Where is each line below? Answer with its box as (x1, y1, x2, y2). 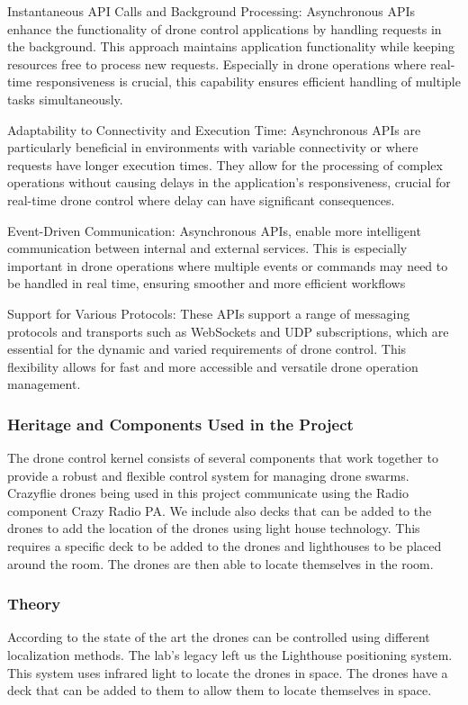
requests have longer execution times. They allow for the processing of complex (7, 155, 443, 174)
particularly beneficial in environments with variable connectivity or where (7, 138, 418, 157)
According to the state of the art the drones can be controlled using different (7, 628, 430, 646)
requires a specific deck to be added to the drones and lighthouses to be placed (7, 537, 442, 556)
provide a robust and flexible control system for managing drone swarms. (7, 465, 409, 484)
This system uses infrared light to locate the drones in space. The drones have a (7, 663, 448, 682)
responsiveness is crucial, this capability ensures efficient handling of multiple (35, 72, 461, 91)
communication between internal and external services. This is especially (7, 239, 408, 258)
